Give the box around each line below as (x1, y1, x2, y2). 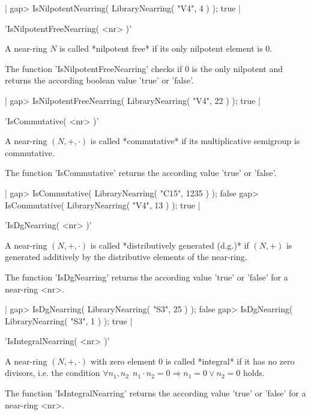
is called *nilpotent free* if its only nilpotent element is (59, 42, 263, 55)
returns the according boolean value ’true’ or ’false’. (5, 74, 194, 86)
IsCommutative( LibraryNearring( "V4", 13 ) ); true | (5, 198, 201, 211)
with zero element (90, 354, 156, 367)
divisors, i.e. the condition (5, 366, 100, 379)
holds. (243, 366, 265, 379)
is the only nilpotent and (192, 62, 283, 74)
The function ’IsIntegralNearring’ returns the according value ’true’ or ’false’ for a (5, 387, 306, 399)
